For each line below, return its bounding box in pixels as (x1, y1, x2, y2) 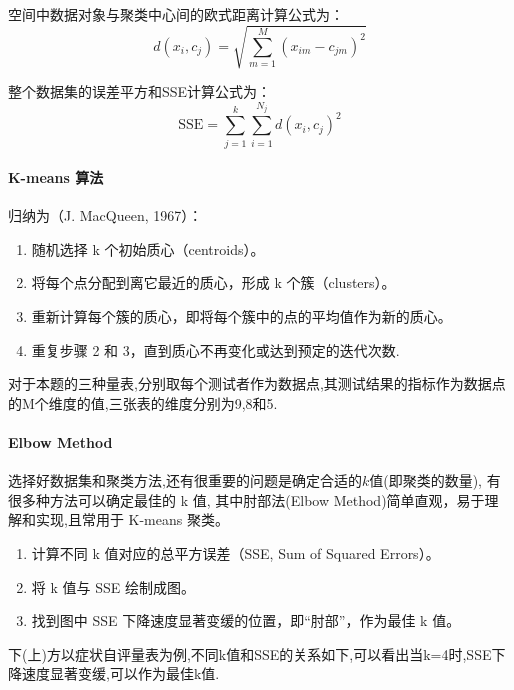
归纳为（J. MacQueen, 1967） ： (8, 205, 203, 226)
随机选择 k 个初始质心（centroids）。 (31, 238, 265, 259)
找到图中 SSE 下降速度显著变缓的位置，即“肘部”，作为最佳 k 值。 (31, 610, 461, 631)
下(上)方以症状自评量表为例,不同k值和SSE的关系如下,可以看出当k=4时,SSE (8, 643, 492, 664)
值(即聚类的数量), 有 (369, 470, 501, 491)
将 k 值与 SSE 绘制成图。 (31, 576, 195, 597)
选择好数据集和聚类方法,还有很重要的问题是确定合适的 (8, 470, 362, 491)
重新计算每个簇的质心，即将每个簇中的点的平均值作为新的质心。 (31, 306, 452, 327)
